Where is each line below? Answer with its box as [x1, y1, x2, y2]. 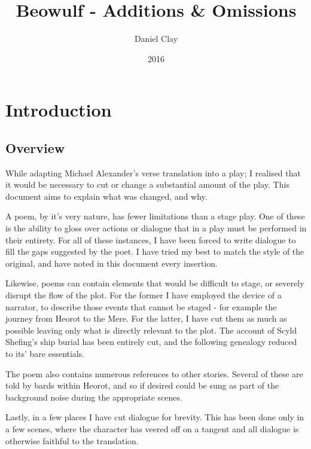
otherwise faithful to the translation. [5, 434, 139, 447]
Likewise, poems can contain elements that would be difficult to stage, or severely [5, 277, 304, 289]
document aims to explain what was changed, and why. [5, 190, 208, 202]
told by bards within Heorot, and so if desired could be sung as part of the [5, 379, 279, 392]
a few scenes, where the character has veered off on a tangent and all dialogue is [5, 422, 299, 435]
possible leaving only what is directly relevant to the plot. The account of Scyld [5, 323, 297, 336]
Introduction [5, 97, 112, 122]
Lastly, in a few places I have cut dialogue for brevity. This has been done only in [5, 411, 304, 423]
